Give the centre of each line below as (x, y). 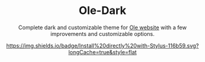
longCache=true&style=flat (102, 52)
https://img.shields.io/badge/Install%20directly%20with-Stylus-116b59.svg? (102, 46)
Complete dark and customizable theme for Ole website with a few (102, 27)
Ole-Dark (102, 11)
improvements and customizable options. (102, 33)
